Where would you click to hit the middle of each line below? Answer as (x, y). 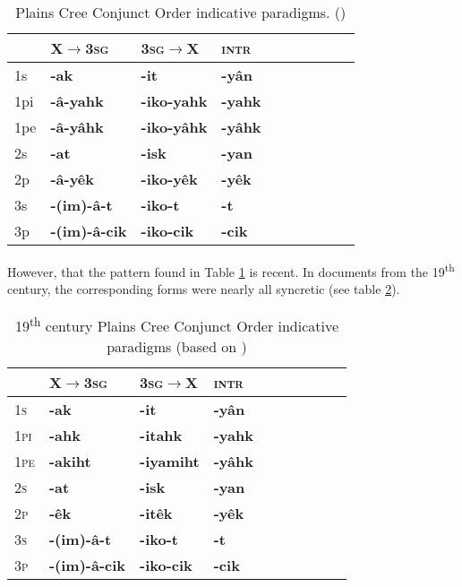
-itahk (161, 436)
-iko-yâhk (174, 127)
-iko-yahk (174, 101)
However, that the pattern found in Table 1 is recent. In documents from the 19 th (231, 270)
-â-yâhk (77, 127)
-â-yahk (77, 101)
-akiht (70, 462)
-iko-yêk (169, 179)
